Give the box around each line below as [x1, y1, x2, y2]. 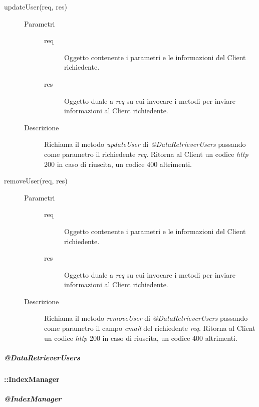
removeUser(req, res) [4, 175, 68, 186]
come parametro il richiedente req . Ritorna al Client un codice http [44, 148, 248, 159]
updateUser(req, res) [4, 2, 67, 12]
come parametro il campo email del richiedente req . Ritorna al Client [44, 323, 255, 333]
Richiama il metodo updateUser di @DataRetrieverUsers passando [44, 139, 246, 149]
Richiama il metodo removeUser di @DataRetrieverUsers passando [44, 313, 248, 323]
